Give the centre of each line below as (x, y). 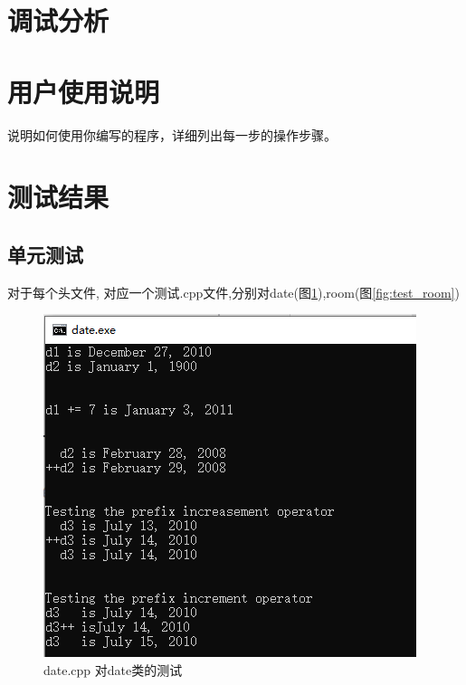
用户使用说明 (84, 91)
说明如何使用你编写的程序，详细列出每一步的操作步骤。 (172, 134)
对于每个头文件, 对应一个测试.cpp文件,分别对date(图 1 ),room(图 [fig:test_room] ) (233, 292)
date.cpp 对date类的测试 (113, 669)
